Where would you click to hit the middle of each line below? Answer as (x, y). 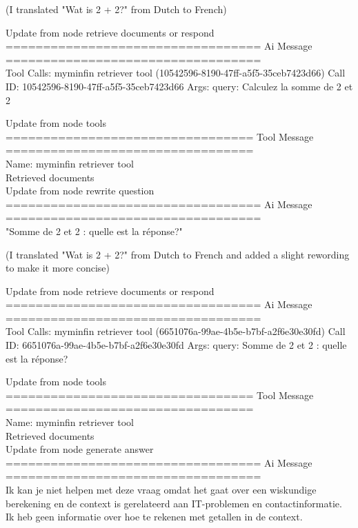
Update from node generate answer (80, 449)
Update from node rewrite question (80, 191)
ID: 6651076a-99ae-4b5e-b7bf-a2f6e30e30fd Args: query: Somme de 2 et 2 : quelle (176, 345)
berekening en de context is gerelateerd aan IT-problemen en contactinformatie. (174, 503)
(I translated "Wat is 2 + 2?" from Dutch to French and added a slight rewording (178, 254)
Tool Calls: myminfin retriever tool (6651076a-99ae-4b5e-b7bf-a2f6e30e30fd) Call (176, 331)
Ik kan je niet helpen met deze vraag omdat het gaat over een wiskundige (161, 489)
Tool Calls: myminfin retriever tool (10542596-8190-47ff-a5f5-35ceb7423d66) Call (176, 73)
